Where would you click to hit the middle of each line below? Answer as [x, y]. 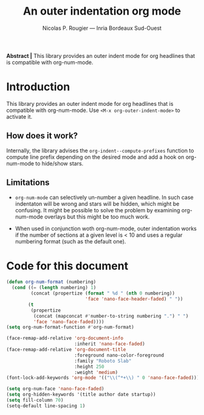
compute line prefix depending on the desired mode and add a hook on [95, 157]
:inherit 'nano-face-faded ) [110, 344]
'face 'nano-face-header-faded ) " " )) [134, 299]
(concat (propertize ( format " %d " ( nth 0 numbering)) [103, 293]
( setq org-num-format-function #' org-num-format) [70, 327]
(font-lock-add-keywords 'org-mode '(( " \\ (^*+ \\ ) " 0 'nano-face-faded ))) [103, 378]
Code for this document [67, 266]
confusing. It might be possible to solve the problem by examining [97, 210]
